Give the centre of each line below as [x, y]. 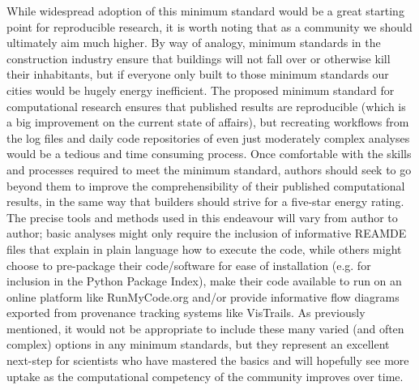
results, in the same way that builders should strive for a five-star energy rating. [205, 201]
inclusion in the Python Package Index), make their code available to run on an [204, 281]
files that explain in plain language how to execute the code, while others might [204, 249]
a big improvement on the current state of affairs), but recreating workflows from [208, 122]
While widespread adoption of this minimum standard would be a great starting [205, 11]
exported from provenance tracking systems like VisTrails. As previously [186, 313]
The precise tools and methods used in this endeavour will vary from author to [202, 217]
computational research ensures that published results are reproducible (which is [206, 106]
